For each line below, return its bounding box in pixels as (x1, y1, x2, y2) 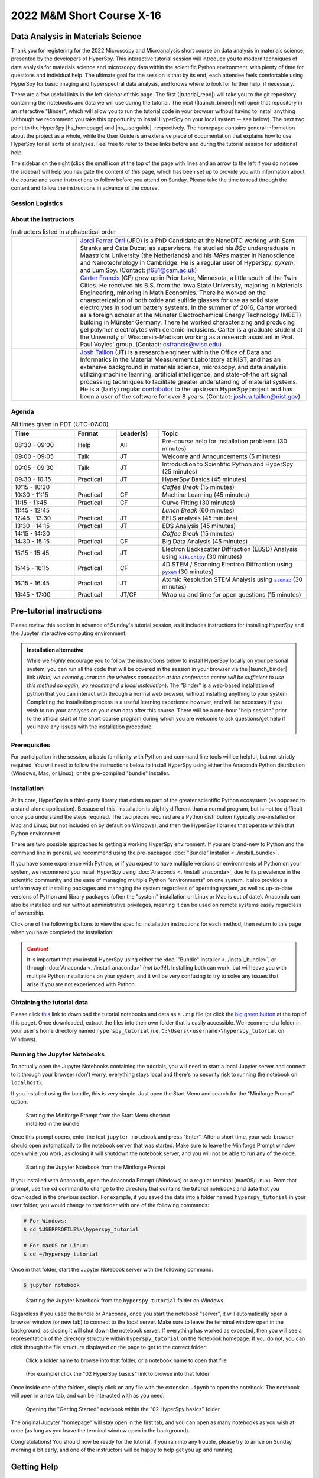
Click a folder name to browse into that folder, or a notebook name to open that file (25, 1357, 227, 1364)
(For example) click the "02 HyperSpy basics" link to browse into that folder (25, 1370, 210, 1377)
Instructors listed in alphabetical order (11, 228, 116, 236)
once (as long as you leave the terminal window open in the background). (11, 1427, 190, 1434)
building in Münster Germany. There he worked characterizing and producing (80, 318, 295, 326)
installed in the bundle (25, 1120, 80, 1127)
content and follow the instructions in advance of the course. (11, 184, 159, 192)
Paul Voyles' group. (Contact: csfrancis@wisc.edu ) (80, 341, 222, 349)
